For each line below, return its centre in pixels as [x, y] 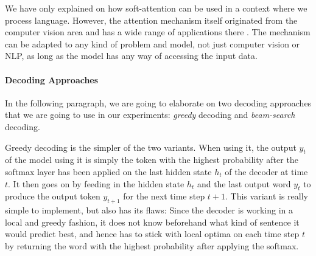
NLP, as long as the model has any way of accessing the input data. [131, 56]
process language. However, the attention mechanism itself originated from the [151, 20]
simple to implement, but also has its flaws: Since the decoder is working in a [149, 210]
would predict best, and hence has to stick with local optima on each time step [152, 234]
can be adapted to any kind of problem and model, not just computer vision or [153, 43]
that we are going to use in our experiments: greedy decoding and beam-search [150, 115]
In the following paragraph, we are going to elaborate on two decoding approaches [158, 102]
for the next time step [164, 196]
